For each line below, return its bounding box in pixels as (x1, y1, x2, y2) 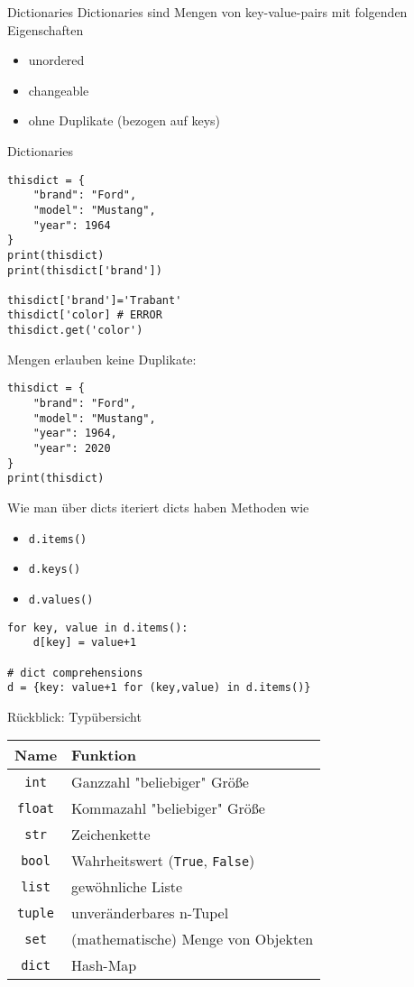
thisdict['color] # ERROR (7, 309, 162, 322)
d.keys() (28, 563, 81, 577)
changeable (28, 80, 89, 99)
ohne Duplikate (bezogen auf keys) (28, 111, 221, 130)
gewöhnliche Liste (71, 876, 183, 898)
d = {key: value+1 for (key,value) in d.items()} (7, 681, 311, 695)
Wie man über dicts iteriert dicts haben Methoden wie (7, 497, 309, 516)
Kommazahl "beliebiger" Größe (71, 798, 265, 819)
